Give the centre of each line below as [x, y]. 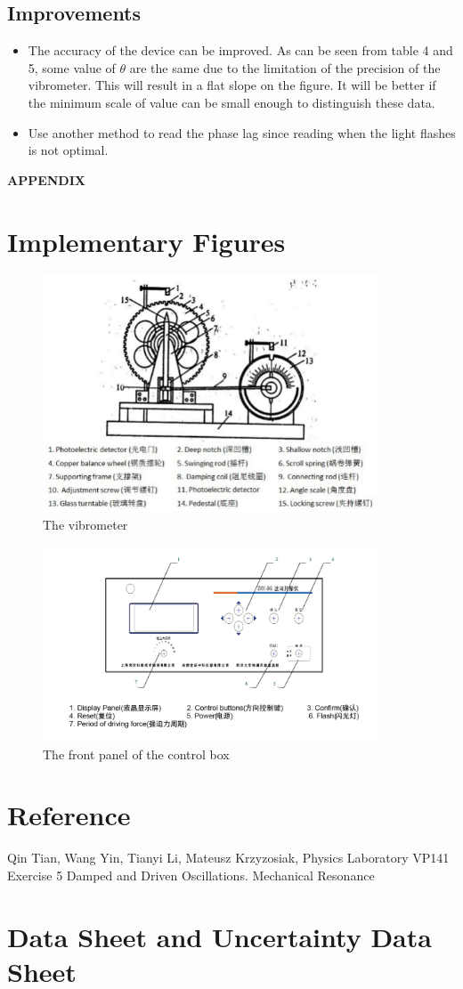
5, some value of [72, 67]
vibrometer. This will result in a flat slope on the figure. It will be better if [232, 85]
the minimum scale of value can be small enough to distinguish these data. [231, 102]
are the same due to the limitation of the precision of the [285, 67]
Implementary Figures [146, 241]
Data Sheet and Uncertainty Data [219, 936]
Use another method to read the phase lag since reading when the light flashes [242, 132]
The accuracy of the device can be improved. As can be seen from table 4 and [240, 50]
